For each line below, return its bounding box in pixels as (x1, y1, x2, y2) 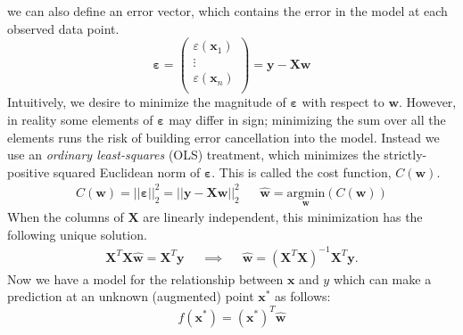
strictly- (384, 145, 427, 164)
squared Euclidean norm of (53, 162, 201, 181)
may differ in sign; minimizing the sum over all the (169, 110, 446, 128)
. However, (399, 93, 457, 111)
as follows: (275, 287, 331, 306)
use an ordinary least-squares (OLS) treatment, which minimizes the (7, 145, 380, 164)
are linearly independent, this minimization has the (143, 208, 423, 226)
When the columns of (7, 208, 124, 226)
